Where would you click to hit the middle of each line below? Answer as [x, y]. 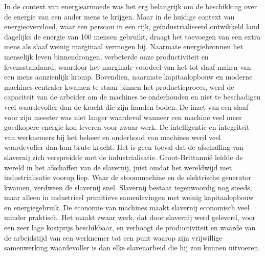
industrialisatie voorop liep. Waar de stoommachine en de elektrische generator [128, 177]
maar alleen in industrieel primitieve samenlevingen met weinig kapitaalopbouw [129, 197]
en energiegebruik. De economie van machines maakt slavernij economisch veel [127, 207]
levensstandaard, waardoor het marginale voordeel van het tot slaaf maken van [128, 66]
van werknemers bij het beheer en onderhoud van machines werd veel [113, 137]
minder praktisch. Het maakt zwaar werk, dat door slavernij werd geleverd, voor [130, 217]
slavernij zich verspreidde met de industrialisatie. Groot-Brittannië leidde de [124, 157]
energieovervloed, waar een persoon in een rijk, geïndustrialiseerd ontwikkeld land [132, 26]
